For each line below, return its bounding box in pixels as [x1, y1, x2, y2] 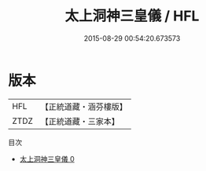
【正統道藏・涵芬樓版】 [40, 101, 128, 112]
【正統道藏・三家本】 [40, 115, 120, 126]
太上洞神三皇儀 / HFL [64, 7, 200, 25]
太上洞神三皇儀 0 [19, 154, 75, 163]
